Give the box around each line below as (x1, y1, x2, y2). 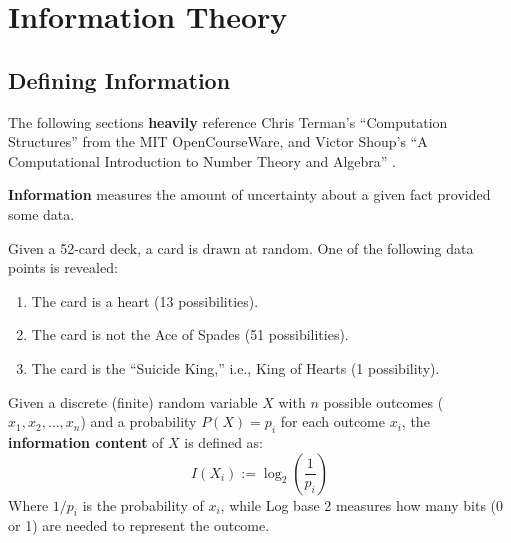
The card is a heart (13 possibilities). (31, 290, 259, 311)
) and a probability (80, 411, 197, 432)
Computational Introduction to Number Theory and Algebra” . (8, 150, 396, 171)
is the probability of (82, 494, 204, 515)
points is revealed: (8, 257, 118, 278)
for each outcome (280, 411, 385, 432)
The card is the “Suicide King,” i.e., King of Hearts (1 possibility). (31, 357, 440, 378)
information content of (8, 431, 164, 452)
